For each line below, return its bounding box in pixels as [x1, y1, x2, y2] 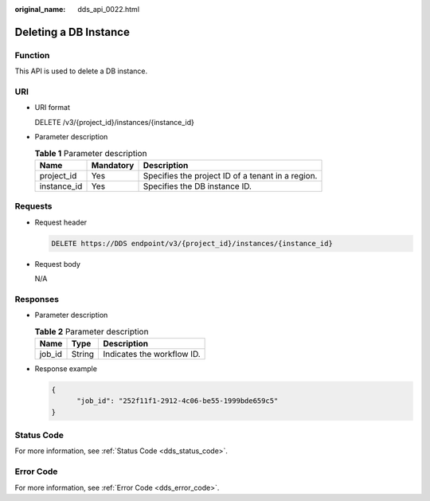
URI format [34, 103, 71, 112]
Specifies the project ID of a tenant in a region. [143, 170, 318, 181]
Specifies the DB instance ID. [143, 180, 252, 191]
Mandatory [91, 159, 135, 170]
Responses [14, 293, 60, 304]
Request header [34, 217, 88, 227]
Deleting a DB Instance [14, 25, 131, 39]
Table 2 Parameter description [34, 326, 149, 337]
